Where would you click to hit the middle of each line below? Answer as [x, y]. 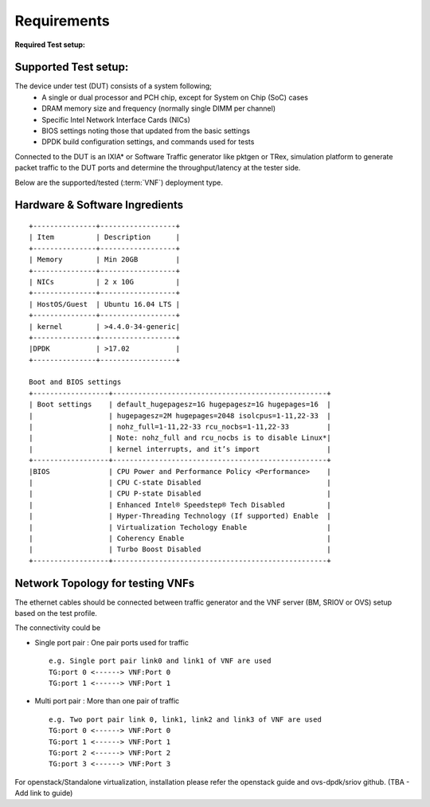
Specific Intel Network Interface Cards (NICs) [116, 119]
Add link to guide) [44, 793]
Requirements [63, 21]
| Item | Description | [105, 237]
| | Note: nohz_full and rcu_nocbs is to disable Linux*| [180, 438]
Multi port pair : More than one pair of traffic [107, 701]
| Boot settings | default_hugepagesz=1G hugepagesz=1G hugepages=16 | [180, 405]
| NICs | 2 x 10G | [105, 282]
